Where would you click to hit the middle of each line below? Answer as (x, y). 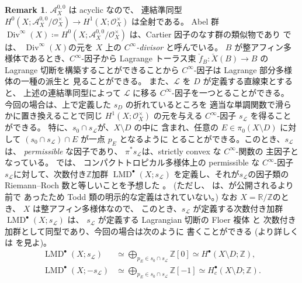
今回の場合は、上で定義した (58, 104)
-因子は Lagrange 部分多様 (243, 69)
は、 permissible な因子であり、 (64, 151)
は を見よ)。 (28, 242)
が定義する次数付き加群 (238, 208)
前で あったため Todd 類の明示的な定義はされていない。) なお (121, 196)
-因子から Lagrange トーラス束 (139, 58)
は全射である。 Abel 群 (176, 21)
